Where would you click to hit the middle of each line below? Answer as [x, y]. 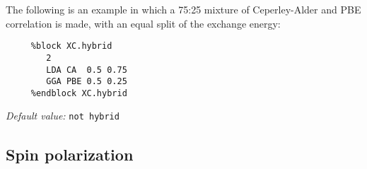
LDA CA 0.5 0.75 [87, 70]
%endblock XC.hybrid [79, 93]
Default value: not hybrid [63, 116]
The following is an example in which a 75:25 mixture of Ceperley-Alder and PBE [183, 9]
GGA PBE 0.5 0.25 [87, 82]
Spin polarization [70, 154]
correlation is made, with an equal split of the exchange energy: [143, 23]
